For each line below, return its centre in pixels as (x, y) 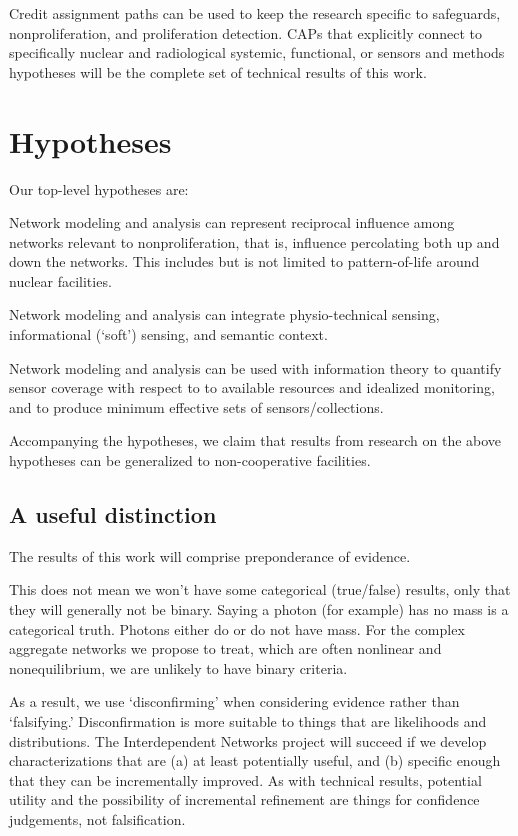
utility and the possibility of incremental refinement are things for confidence (244, 799)
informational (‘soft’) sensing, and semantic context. (168, 334)
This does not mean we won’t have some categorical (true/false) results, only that (260, 589)
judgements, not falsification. (97, 818)
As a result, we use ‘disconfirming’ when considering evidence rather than (234, 701)
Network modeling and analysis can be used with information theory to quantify (255, 367)
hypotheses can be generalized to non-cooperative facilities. (190, 460)
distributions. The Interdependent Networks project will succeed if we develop (248, 740)
